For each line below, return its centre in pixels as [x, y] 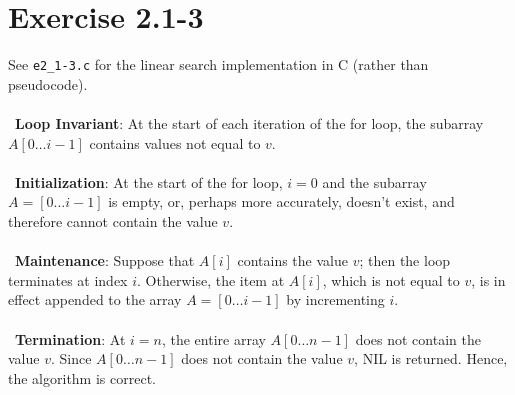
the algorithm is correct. [82, 377]
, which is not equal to [391, 279]
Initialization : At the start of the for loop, [149, 181]
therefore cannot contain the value [113, 220]
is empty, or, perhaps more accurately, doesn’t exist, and [281, 201]
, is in [488, 279]
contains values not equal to [175, 142]
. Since [71, 358]
